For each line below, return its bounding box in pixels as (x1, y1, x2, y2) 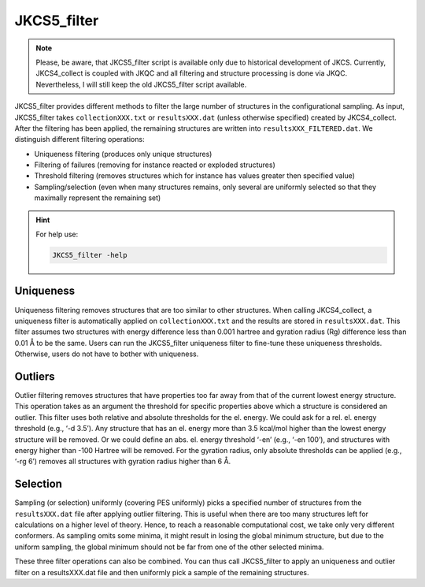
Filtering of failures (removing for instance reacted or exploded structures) (34, 160, 275, 169)
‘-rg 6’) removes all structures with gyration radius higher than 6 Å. (14, 457, 231, 466)
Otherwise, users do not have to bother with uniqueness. (14, 349, 199, 359)
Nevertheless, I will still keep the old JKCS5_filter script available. (35, 80, 247, 89)
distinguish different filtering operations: (14, 135, 145, 144)
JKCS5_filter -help (52, 251, 128, 259)
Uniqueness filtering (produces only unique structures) (34, 149, 213, 158)
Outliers (14, 370, 55, 383)
